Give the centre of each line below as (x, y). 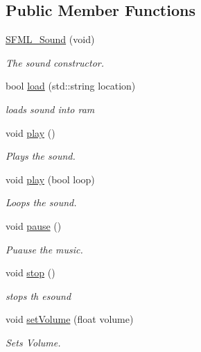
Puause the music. (44, 249)
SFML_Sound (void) (50, 39)
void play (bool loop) (50, 179)
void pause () (34, 225)
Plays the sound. (41, 156)
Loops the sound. (41, 202)
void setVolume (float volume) (70, 319)
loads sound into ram (50, 109)
